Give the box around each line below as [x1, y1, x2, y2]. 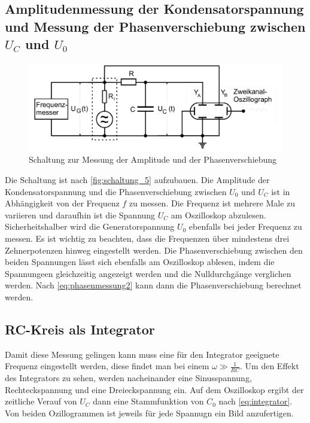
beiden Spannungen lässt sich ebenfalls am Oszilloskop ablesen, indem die [5, 255, 275, 268]
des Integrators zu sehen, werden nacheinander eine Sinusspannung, [5, 372, 252, 384]
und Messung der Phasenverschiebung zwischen [5, 17, 306, 35]
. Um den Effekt [240, 360, 299, 372]
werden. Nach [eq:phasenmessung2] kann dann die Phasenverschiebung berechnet [5, 279, 302, 291]
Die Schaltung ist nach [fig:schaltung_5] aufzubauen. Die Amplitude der [5, 173, 270, 185]
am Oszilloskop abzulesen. [171, 208, 266, 221]
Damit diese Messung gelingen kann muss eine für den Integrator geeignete [5, 348, 279, 360]
